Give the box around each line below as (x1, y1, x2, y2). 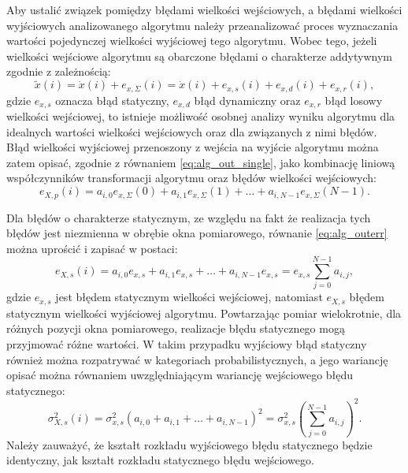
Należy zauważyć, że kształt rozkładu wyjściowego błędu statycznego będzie (6, 436, 373, 453)
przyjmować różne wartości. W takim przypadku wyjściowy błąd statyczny (6, 336, 367, 352)
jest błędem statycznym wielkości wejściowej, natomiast (55, 289, 323, 305)
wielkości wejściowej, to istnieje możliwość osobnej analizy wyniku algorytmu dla (6, 108, 395, 125)
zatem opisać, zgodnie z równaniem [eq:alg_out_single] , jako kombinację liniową (6, 154, 395, 170)
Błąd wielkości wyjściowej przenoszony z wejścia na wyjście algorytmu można (6, 139, 379, 155)
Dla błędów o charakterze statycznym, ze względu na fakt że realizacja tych (6, 209, 371, 225)
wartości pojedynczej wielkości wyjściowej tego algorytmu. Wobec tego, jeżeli (6, 32, 377, 49)
